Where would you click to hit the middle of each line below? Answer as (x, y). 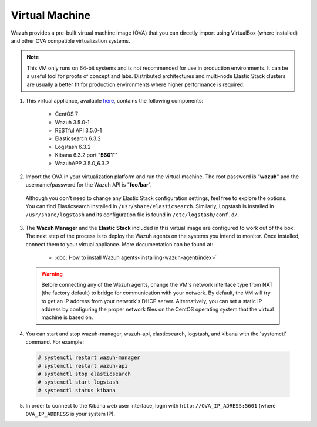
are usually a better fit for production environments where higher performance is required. (136, 84)
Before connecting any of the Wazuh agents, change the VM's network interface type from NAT (157, 284)
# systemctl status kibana (77, 390)
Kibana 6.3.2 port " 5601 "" (86, 155)
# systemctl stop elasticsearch (85, 374)
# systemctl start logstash (78, 382)
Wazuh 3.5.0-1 (72, 122)
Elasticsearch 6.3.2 (78, 138)
